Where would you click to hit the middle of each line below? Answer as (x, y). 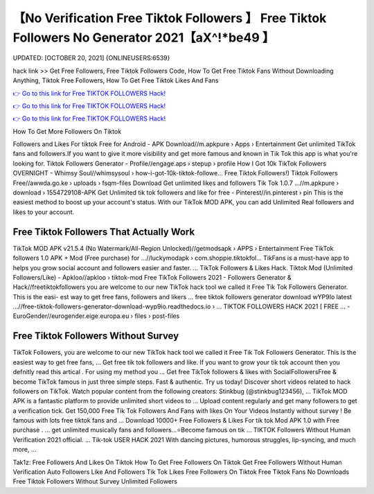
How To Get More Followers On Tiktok (67, 131)
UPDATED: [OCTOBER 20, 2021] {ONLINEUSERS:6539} (91, 58)
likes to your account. (44, 212)
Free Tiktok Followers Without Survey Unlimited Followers (95, 482)
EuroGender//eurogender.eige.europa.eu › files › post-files (96, 316)
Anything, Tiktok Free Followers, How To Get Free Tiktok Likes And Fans (116, 80)
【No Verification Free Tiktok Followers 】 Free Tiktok (170, 18)
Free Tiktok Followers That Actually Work (104, 232)
